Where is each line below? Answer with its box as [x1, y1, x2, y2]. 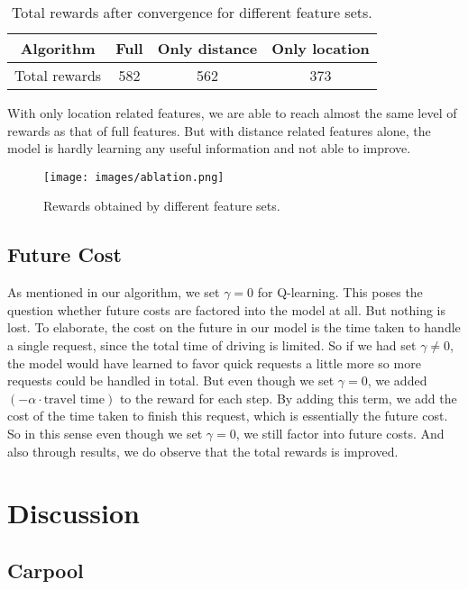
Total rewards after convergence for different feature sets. [12, 2, 372, 23]
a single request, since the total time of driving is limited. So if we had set [7, 336, 417, 355]
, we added [367, 371, 427, 390]
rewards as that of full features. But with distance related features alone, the [7, 121, 431, 140]
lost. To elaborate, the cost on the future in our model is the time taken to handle [7, 318, 461, 337]
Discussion [7, 494, 140, 531]
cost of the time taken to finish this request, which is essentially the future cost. [7, 406, 448, 425]
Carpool [7, 556, 84, 584]
